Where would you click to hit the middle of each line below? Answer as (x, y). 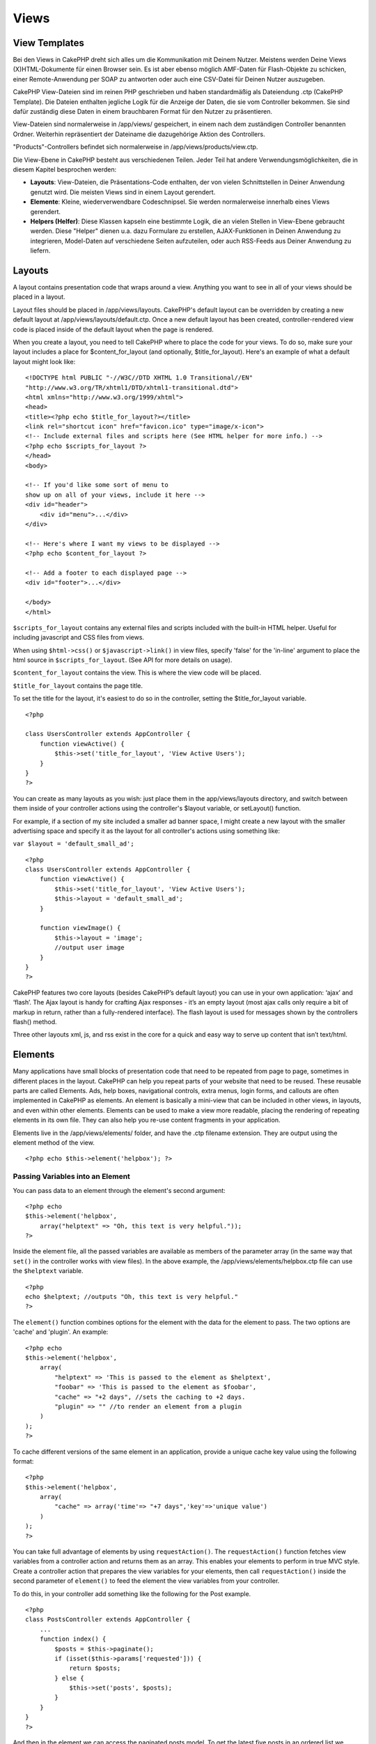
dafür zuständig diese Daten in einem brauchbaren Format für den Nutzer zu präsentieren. (143, 112)
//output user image (89, 948)
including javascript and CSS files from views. (79, 638)
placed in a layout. (39, 297)
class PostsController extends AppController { (108, 1619)
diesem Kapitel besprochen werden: (65, 169)
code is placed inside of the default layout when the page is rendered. (113, 329)
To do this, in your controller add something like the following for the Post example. (132, 1593)
